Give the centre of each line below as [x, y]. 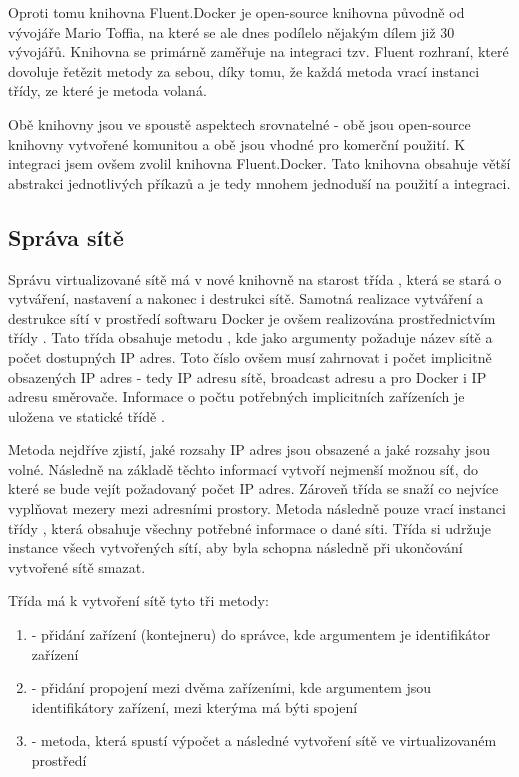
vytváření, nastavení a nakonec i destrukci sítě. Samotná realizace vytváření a [246, 298]
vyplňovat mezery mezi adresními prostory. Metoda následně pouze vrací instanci [257, 508]
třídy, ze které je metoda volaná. [107, 90]
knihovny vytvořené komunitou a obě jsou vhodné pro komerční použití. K [237, 143]
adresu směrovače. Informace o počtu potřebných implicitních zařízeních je [236, 396]
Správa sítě [66, 236]
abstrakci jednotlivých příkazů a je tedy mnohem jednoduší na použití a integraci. [259, 182]
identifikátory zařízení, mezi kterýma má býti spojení [194, 706]
